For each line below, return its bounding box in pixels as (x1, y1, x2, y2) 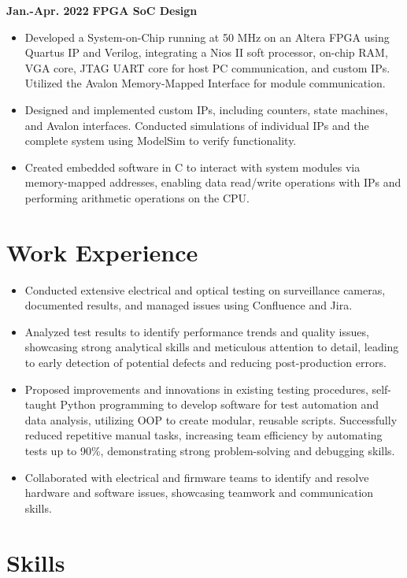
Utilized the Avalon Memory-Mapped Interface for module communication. (24, 75, 386, 91)
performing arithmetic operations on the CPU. (24, 189, 250, 206)
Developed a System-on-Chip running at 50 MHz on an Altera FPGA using (24, 28, 390, 45)
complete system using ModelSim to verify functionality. (24, 132, 297, 149)
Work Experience (6, 235, 198, 268)
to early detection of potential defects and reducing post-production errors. (24, 354, 387, 371)
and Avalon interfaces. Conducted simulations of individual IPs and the (24, 117, 369, 133)
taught (24, 396, 57, 413)
